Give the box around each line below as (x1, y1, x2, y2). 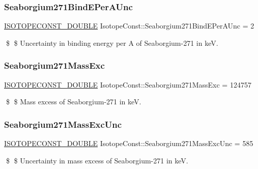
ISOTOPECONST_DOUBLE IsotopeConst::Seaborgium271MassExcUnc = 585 (4, 138, 253, 149)
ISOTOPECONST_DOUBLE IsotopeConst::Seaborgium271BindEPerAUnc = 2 (4, 20, 254, 31)
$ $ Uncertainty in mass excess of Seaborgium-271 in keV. (6, 155, 188, 165)
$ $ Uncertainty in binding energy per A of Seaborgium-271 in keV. (6, 37, 218, 48)
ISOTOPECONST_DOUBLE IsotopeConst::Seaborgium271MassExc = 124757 (4, 79, 251, 90)
